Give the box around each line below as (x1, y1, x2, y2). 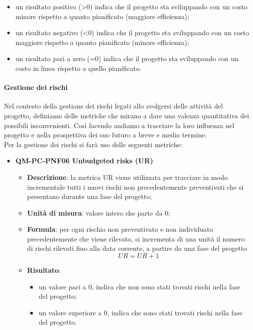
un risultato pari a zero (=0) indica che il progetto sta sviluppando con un (15, 53, 238, 64)
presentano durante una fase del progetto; (27, 191, 152, 201)
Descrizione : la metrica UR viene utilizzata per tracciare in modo (27, 172, 228, 182)
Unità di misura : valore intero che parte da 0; (27, 207, 170, 218)
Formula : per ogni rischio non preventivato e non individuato (27, 224, 213, 234)
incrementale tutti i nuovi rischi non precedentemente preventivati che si (27, 181, 244, 192)
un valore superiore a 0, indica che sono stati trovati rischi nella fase (39, 307, 243, 317)
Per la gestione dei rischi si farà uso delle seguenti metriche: (4, 139, 183, 149)
